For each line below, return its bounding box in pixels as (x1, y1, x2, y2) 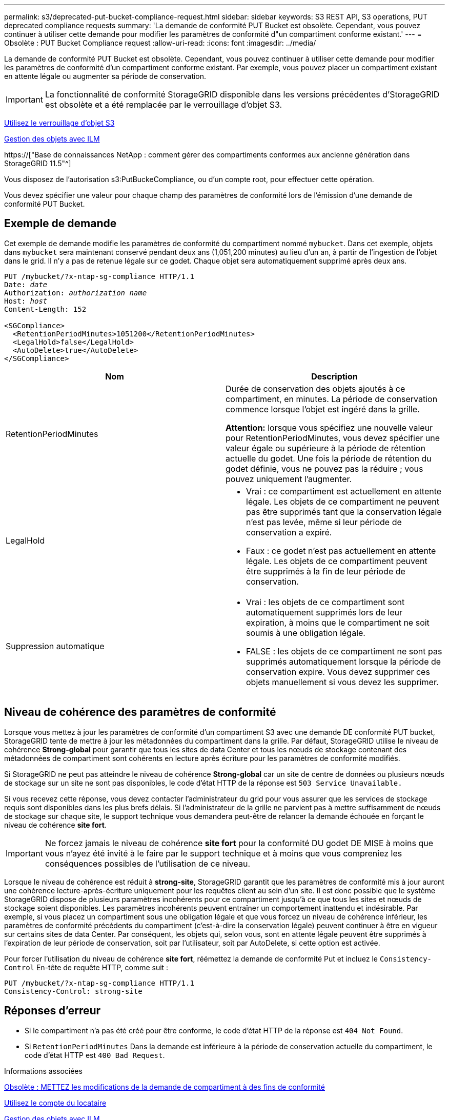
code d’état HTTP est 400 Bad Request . (25, 1050, 165, 1059)
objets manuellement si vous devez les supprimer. (246, 676, 439, 687)
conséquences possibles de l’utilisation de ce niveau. (45, 858, 251, 869)
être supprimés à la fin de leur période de (246, 566, 405, 576)
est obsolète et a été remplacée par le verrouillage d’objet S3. (45, 99, 282, 110)
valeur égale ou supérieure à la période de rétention (226, 443, 425, 453)
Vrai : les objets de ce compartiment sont (246, 596, 405, 607)
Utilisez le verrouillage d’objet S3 (4, 118, 115, 127)
